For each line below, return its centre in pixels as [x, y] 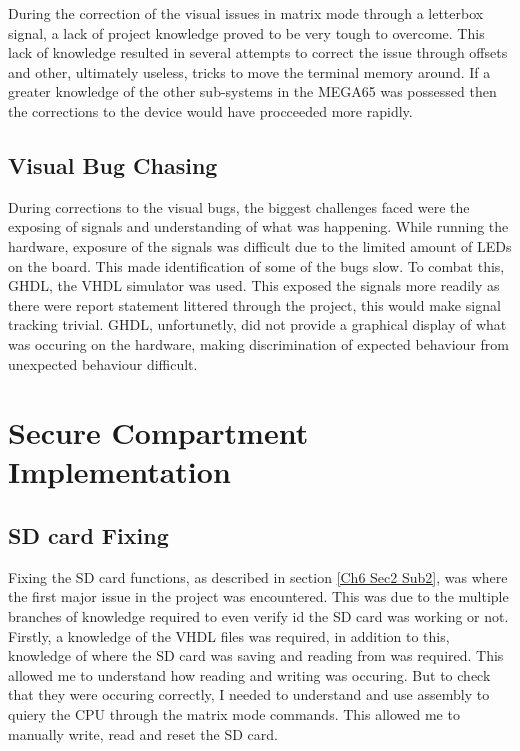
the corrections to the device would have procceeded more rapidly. [210, 110]
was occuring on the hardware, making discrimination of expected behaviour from [258, 343]
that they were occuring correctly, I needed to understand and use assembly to [249, 694]
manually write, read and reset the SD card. [143, 733]
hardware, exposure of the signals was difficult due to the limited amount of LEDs [260, 245]
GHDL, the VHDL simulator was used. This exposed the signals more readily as [254, 285]
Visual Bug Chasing [113, 164]
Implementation [119, 471]
